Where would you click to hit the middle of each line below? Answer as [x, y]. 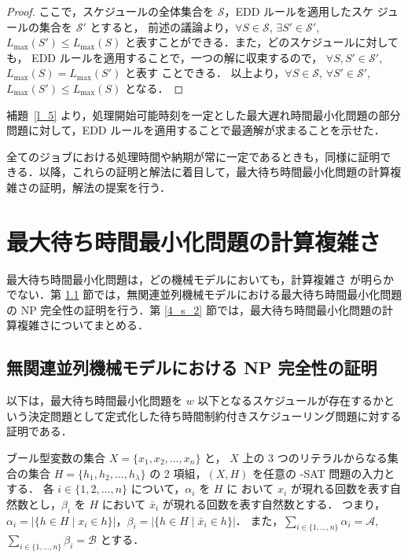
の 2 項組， [178, 473]
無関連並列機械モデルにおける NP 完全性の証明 [192, 367]
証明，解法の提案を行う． [105, 187]
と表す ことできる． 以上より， [205, 73]
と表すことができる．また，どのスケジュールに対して [261, 42]
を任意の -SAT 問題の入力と [324, 473]
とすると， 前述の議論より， [162, 26]
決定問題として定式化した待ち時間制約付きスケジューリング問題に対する [215, 415]
